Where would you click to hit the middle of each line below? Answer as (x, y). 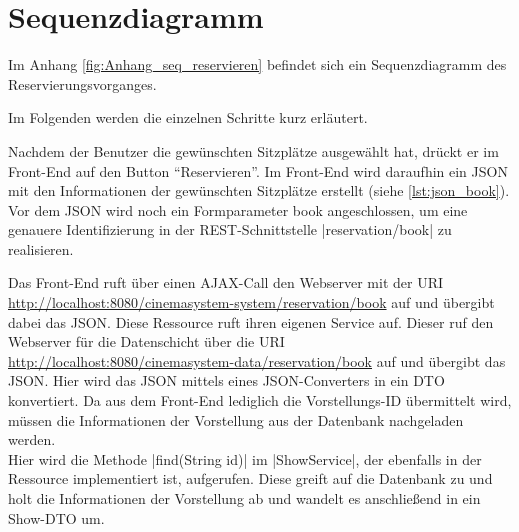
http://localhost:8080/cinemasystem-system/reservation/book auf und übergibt (251, 302)
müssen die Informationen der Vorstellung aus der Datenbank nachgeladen (236, 419)
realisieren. (41, 248)
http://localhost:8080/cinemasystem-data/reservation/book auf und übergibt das (257, 360)
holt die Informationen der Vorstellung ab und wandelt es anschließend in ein (244, 498)
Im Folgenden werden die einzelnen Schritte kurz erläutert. (188, 117)
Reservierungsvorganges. (82, 83)
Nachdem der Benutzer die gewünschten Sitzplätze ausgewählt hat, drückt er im (253, 150)
